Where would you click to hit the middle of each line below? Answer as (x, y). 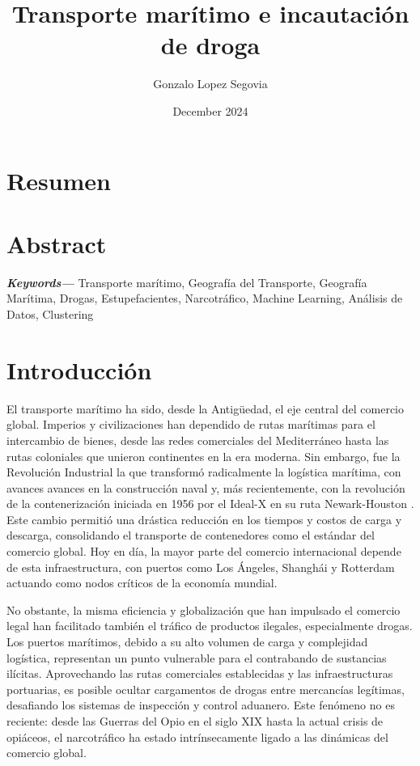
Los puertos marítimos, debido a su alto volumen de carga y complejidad (187, 642)
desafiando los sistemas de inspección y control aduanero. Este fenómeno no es (201, 705)
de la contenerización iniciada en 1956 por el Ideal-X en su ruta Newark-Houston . (210, 504)
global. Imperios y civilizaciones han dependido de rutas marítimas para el (191, 424)
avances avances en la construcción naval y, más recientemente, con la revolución (206, 487)
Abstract (57, 243)
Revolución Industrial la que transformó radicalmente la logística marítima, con (204, 472)
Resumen (59, 180)
